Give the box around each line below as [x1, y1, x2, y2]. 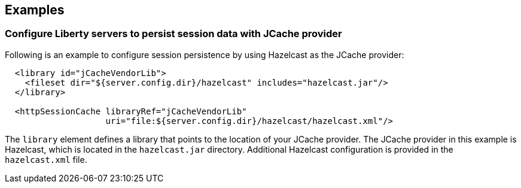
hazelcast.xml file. [5, 154, 87, 165]
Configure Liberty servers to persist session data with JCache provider [5, 28, 342, 40]
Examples [5, 2, 65, 17]
